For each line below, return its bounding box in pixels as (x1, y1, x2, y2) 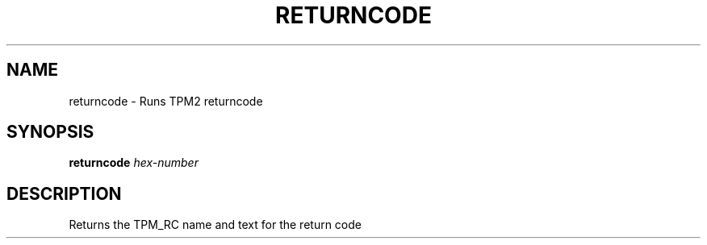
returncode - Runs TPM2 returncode (69, 93, 263, 108)
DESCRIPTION (6, 183, 122, 204)
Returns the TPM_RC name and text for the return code (69, 218, 362, 232)
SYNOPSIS (6, 122, 94, 143)
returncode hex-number (69, 156, 199, 170)
